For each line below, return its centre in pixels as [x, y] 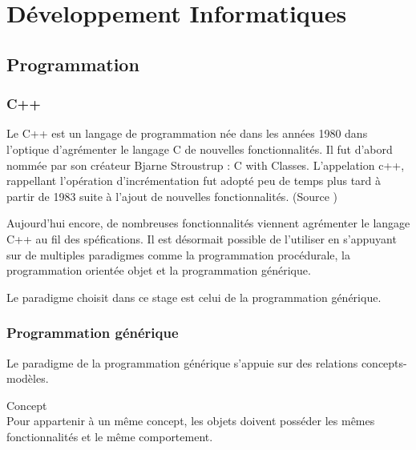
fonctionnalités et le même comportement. [110, 436]
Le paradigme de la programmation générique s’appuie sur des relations [182, 362]
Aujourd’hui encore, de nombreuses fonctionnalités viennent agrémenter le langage [208, 223]
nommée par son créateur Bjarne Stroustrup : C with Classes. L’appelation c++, [206, 165]
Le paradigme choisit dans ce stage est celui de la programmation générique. [194, 297]
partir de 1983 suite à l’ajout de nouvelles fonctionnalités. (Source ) [172, 196]
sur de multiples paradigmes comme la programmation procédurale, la [179, 254]
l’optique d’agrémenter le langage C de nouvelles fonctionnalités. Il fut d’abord [200, 149]
